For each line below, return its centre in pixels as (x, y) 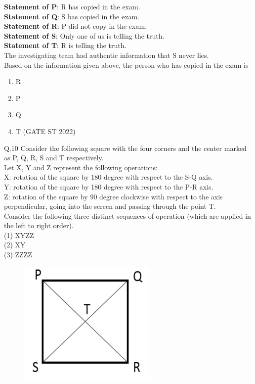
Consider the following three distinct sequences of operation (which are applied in (127, 216)
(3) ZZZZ (18, 255)
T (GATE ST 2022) (45, 131)
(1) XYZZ (19, 235)
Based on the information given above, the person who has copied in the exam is (126, 65)
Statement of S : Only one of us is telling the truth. (84, 35)
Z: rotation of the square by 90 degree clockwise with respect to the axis (113, 196)
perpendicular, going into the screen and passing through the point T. (110, 206)
